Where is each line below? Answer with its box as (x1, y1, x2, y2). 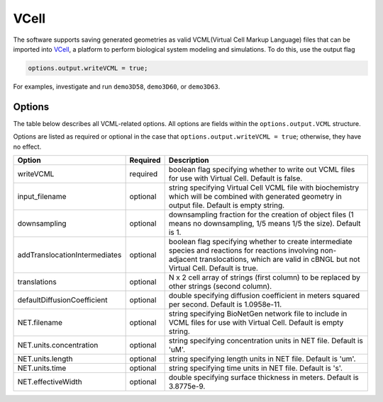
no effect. (13, 142, 42, 151)
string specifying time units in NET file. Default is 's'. (168, 363, 343, 373)
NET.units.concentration (17, 340, 99, 350)
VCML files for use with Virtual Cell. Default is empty (168, 317, 344, 327)
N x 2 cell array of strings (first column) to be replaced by (168, 272, 361, 282)
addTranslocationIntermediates (17, 250, 122, 260)
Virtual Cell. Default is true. (168, 263, 259, 272)
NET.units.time (17, 363, 67, 373)
